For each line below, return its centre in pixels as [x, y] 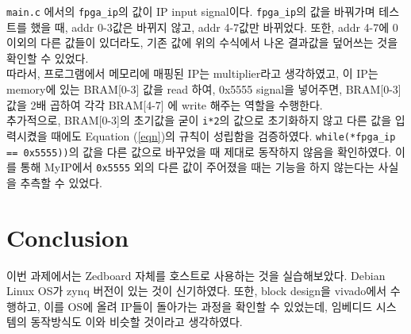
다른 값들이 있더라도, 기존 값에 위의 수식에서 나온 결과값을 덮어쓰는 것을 [219, 42]
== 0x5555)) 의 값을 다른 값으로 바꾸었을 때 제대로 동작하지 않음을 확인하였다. [199, 151]
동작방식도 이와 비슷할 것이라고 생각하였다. [136, 322]
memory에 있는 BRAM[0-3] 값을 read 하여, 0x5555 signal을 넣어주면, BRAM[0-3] [204, 89]
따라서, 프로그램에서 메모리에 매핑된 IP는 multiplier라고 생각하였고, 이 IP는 [192, 73]
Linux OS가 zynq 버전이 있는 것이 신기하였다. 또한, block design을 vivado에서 [197, 291]
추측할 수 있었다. [61, 182]
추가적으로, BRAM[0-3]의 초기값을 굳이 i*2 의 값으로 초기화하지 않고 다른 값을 [199, 120]
